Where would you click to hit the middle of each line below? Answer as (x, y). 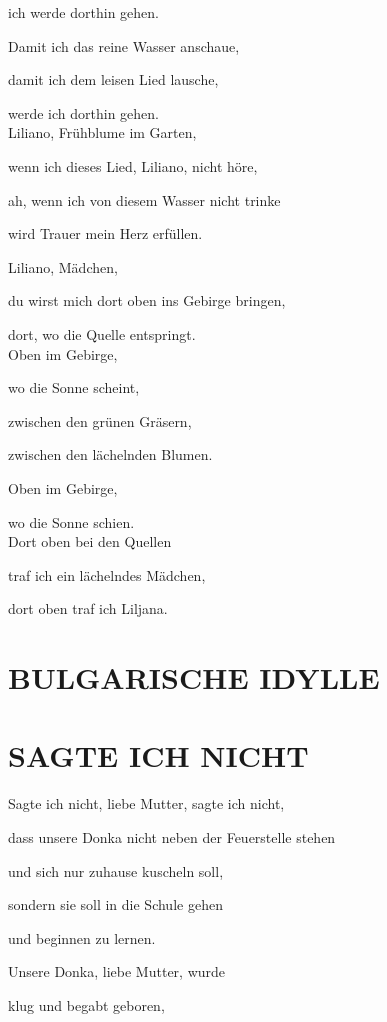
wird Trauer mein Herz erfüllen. (105, 233)
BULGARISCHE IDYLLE (194, 677)
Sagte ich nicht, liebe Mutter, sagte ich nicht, (146, 803)
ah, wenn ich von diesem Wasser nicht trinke (144, 199)
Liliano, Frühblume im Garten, (102, 132)
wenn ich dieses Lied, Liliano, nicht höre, (133, 165)
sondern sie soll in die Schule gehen (115, 904)
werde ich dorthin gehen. (83, 112)
